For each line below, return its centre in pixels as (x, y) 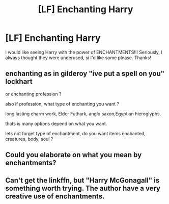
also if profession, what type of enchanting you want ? (62, 104)
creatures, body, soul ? (29, 139)
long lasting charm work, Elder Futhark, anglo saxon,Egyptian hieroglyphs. (83, 114)
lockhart (19, 82)
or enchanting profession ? (34, 94)
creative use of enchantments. (55, 196)
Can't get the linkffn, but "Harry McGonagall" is (82, 180)
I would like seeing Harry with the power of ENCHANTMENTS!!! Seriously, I (84, 52)
